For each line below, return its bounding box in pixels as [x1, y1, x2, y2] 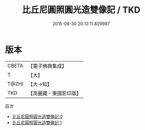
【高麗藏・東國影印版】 [28, 90, 82, 97]
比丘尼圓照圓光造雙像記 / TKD [22, 4, 141, 16]
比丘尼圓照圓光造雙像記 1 [12, 119, 62, 125]
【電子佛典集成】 [28, 63, 67, 69]
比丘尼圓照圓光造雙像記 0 [12, 114, 63, 119]
